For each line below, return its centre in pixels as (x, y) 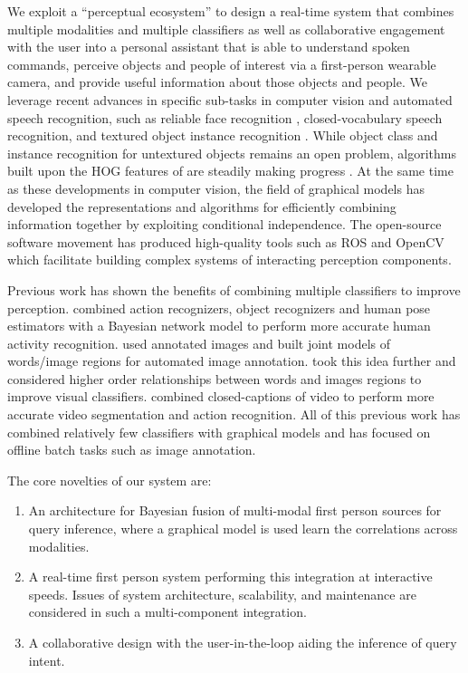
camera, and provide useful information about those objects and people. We (217, 82)
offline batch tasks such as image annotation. (132, 450)
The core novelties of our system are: (110, 480)
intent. (47, 660)
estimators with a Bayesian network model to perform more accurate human (219, 326)
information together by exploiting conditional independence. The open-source (224, 224)
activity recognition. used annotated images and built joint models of (199, 343)
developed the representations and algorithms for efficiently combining (202, 206)
